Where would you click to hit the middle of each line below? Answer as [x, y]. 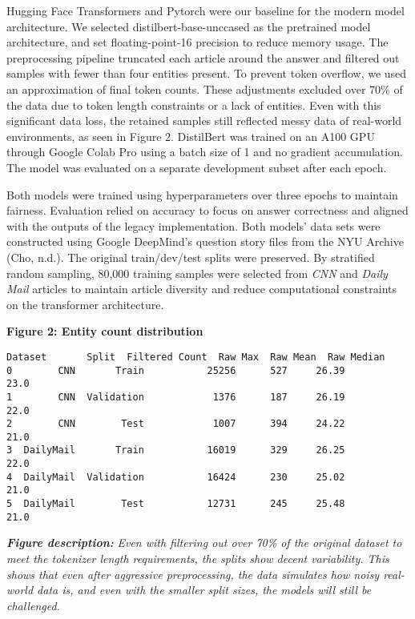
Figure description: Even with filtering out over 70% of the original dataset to [204, 543]
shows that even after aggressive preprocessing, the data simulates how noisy [193, 574]
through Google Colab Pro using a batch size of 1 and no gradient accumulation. [205, 152]
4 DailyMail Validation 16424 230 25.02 [176, 477]
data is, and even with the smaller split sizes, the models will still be [204, 590]
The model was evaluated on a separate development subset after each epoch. [197, 167]
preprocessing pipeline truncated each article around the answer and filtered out [203, 57]
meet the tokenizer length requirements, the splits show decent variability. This [198, 558]
